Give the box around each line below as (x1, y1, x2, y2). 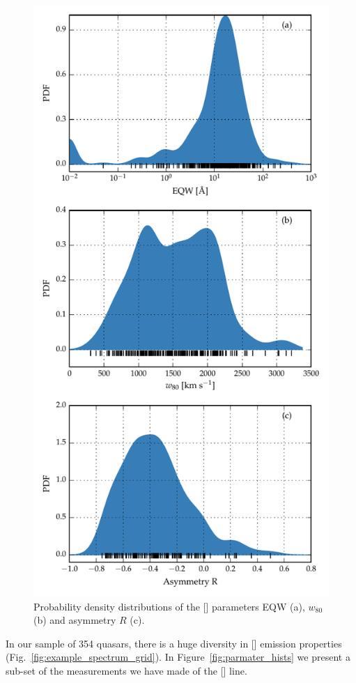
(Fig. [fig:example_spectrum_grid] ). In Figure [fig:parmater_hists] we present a (6, 650, 350, 664)
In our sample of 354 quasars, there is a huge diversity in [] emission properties (6, 636, 342, 650)
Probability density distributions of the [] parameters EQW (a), (33, 599, 305, 613)
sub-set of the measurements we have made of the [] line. (6, 663, 247, 677)
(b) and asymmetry (33, 613, 116, 627)
